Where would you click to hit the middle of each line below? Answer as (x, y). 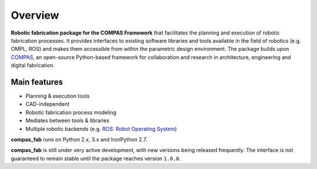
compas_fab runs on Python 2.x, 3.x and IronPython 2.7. (79, 139)
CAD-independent (48, 104)
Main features (37, 82)
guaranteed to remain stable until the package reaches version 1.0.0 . (96, 158)
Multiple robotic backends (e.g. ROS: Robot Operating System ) (101, 129)
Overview (35, 15)
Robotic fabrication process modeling (71, 112)
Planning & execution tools (58, 96)
